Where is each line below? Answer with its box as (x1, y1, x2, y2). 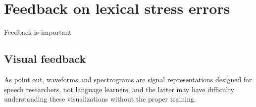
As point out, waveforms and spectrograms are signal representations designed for (4, 74, 252, 84)
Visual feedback (4, 51, 86, 66)
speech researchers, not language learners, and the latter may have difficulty (4, 84, 234, 94)
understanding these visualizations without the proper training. (4, 94, 196, 104)
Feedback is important (4, 27, 72, 37)
